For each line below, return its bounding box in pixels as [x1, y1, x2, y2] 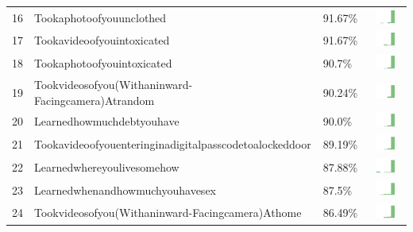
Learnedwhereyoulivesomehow [34, 158, 179, 175]
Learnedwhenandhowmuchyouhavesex [34, 181, 216, 198]
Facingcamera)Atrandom [34, 91, 155, 108]
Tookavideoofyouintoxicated [34, 32, 170, 48]
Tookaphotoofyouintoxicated [34, 55, 172, 72]
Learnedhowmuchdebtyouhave [34, 113, 179, 130]
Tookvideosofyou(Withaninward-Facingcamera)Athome [34, 204, 302, 221]
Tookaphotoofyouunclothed [34, 9, 167, 25]
